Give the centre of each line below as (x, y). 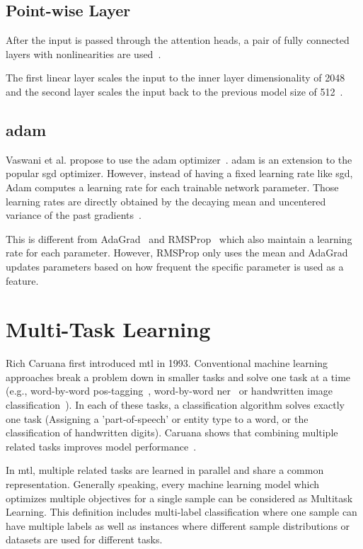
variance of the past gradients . (74, 215)
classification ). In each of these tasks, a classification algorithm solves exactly (175, 405)
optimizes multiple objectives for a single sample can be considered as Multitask (179, 498)
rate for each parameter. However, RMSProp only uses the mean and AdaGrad (177, 253)
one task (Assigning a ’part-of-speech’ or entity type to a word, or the (157, 418)
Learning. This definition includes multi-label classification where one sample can (181, 512)
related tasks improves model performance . (101, 446)
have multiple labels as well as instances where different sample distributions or (178, 525)
